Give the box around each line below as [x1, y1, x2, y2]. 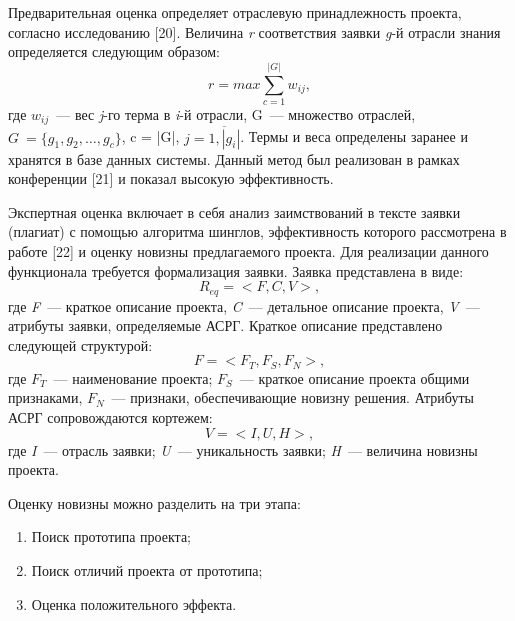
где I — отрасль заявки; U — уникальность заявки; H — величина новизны [8, 439, 478, 460]
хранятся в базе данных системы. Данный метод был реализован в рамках [8, 148, 460, 169]
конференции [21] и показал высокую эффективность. [8, 168, 334, 189]
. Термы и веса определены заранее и [240, 126, 468, 147]
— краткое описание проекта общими [239, 367, 470, 388]
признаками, [8, 387, 83, 408]
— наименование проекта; [53, 367, 213, 388]
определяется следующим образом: [8, 41, 220, 62]
